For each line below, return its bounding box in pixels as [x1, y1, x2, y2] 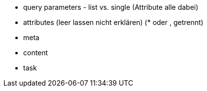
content [23, 48, 48, 57]
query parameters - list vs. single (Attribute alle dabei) [23, 3, 199, 11]
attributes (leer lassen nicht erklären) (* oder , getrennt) [23, 18, 204, 26]
